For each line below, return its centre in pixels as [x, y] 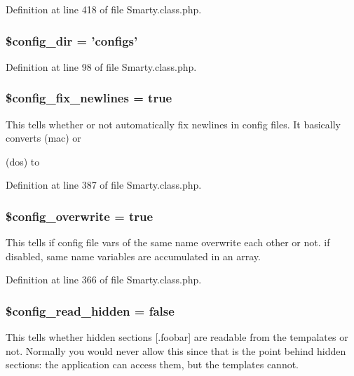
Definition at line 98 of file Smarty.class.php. [101, 66]
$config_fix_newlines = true [89, 98]
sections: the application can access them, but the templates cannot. [152, 364]
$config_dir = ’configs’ [72, 40]
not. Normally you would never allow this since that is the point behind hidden [176, 350]
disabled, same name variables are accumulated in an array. [133, 256]
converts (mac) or [43, 138]
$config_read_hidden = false [90, 310]
